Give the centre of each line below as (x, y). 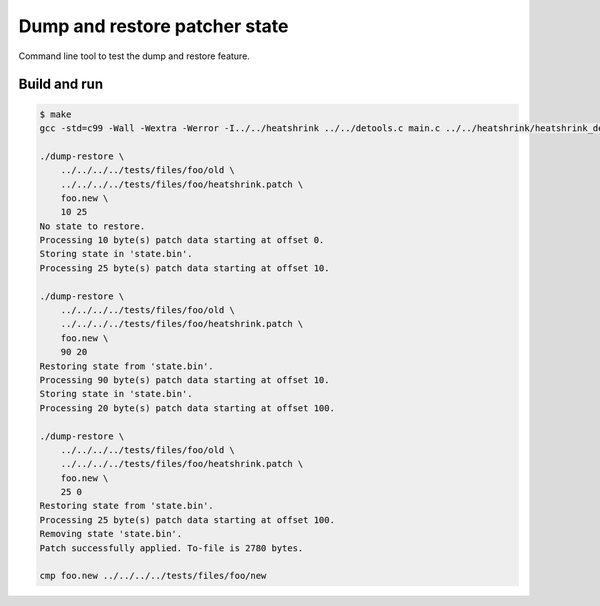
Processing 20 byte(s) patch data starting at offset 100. (187, 408)
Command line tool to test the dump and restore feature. (134, 56)
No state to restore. (92, 226)
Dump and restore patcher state (153, 26)
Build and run (61, 84)
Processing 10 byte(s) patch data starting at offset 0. (182, 240)
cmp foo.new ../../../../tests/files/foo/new (153, 576)
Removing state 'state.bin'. (111, 534)
